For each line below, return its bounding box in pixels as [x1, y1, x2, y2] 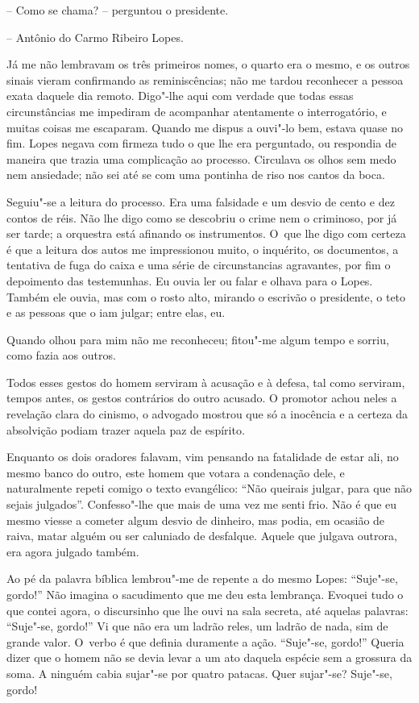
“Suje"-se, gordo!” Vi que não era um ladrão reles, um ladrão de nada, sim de [6, 618, 388, 634]
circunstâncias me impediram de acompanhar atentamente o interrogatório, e [6, 102, 387, 119]
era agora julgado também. [6, 543, 139, 559]
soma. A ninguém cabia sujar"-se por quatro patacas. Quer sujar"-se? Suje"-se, [6, 664, 392, 681]
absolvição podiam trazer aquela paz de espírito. [6, 421, 245, 438]
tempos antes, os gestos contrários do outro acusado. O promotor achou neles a [6, 389, 397, 406]
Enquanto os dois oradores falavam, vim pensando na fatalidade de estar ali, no [6, 448, 399, 465]
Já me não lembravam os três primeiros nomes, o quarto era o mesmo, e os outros [6, 56, 410, 73]
